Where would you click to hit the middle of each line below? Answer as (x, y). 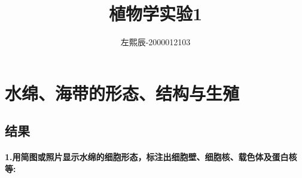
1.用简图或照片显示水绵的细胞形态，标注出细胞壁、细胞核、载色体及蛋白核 (151, 157)
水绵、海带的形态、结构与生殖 (122, 93)
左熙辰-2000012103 (155, 42)
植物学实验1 (155, 13)
